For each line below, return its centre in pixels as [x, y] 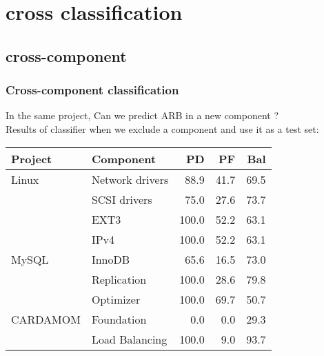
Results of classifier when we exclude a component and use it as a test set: [162, 128]
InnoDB [111, 259]
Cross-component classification [92, 90]
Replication [119, 279]
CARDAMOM [46, 319]
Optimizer [116, 299]
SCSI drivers [122, 199]
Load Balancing [129, 339]
